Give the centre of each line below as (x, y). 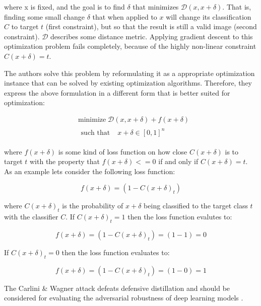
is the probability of (93, 206)
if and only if (178, 161)
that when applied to (125, 16)
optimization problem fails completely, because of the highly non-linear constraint (130, 46)
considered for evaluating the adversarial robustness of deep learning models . (124, 298)
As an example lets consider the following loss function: (90, 171)
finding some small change (44, 16)
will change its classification (209, 16)
